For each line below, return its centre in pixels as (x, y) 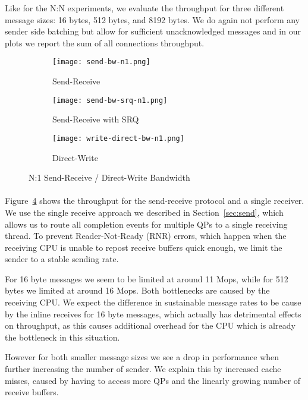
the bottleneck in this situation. (62, 337)
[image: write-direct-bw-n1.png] (118, 138)
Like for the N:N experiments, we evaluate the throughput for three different (144, 8)
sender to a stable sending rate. (62, 259)
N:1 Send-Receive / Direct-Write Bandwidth (109, 177)
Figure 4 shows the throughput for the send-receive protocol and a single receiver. (155, 201)
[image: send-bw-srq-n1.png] (110, 100)
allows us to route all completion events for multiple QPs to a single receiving (146, 224)
